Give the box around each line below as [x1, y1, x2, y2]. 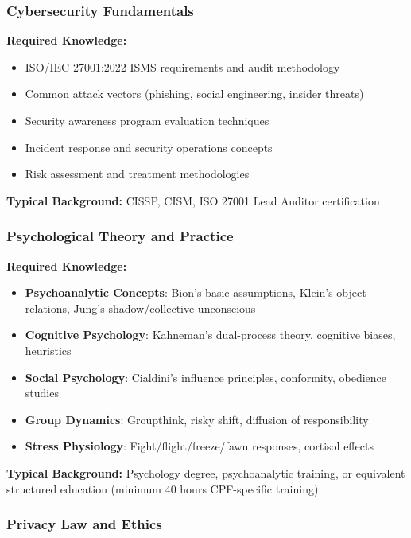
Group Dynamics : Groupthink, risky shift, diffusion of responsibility [25, 411, 369, 427]
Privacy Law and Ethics [6, 514, 162, 534]
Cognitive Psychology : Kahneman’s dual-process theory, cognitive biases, [25, 326, 396, 343]
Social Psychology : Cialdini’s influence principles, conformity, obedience [25, 368, 387, 385]
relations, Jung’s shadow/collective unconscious [25, 299, 256, 316]
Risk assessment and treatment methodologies [25, 166, 250, 182]
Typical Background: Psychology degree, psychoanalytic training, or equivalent [6, 464, 405, 481]
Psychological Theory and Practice [6, 226, 234, 246]
